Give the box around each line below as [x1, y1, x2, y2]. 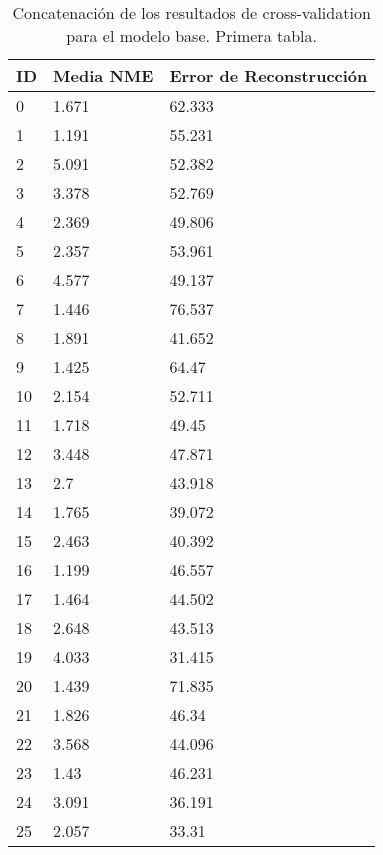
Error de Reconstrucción [169, 64, 368, 87]
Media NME [53, 64, 154, 87]
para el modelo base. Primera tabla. [66, 24, 317, 47]
